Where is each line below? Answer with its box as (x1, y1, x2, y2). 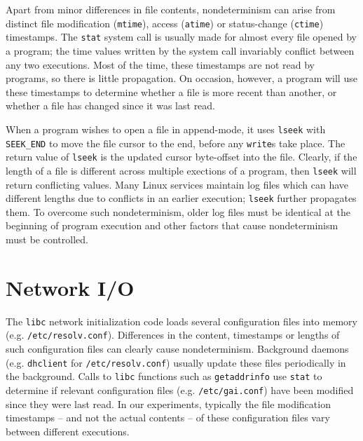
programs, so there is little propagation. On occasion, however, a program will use (6, 71, 357, 86)
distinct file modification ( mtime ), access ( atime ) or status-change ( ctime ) (6, 15, 324, 30)
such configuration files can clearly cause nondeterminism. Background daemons (6, 341, 349, 355)
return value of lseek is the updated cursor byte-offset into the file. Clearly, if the (6, 149, 357, 164)
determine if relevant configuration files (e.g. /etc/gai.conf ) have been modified (6, 382, 354, 397)
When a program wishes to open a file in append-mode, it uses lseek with (6, 121, 326, 136)
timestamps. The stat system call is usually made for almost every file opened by (6, 29, 357, 44)
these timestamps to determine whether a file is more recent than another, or (6, 84, 337, 99)
